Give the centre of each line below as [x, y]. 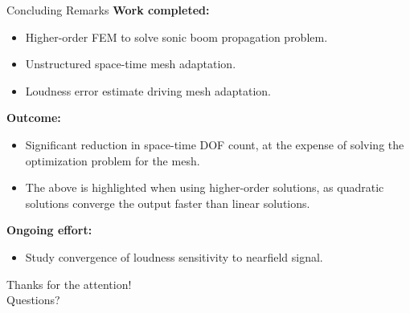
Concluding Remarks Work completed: [108, 10]
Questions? [33, 300]
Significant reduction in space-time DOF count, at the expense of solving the [215, 144]
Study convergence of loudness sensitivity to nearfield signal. [174, 256]
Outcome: [34, 118]
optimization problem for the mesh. [113, 160]
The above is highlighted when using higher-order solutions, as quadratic [205, 187]
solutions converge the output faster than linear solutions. [168, 203]
